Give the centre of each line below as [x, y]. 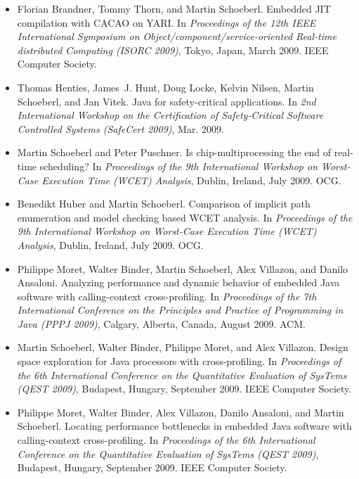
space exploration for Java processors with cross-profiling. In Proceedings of [179, 361]
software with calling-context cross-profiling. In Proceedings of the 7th [167, 296]
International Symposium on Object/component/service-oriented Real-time [177, 36]
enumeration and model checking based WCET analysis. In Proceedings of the [185, 217]
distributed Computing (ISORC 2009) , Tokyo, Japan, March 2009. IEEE [173, 50]
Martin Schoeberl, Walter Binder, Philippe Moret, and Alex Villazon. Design [183, 347]
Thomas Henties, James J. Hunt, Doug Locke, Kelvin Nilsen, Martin [165, 87]
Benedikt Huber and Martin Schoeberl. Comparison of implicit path [164, 204]
